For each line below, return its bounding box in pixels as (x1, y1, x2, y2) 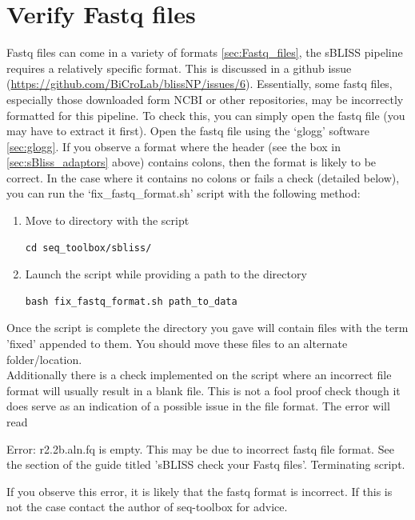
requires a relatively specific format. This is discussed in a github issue (6, 59, 352, 76)
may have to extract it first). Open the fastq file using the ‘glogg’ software (6, 122, 369, 139)
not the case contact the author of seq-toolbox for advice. (6, 498, 288, 515)
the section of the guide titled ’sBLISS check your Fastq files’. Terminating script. (6, 456, 405, 473)
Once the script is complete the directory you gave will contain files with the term (6, 319, 409, 336)
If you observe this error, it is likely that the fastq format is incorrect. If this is (6, 482, 393, 499)
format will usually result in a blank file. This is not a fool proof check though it (6, 382, 401, 398)
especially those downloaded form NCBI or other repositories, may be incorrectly (6, 90, 404, 107)
